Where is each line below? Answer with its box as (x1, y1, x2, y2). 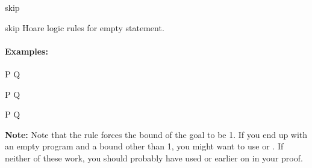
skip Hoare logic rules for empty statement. (5, 21, 164, 34)
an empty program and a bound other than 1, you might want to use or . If (5, 140, 284, 152)
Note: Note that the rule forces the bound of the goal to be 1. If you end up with (5, 128, 308, 140)
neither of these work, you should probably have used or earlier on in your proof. (5, 151, 303, 164)
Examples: (5, 44, 48, 57)
